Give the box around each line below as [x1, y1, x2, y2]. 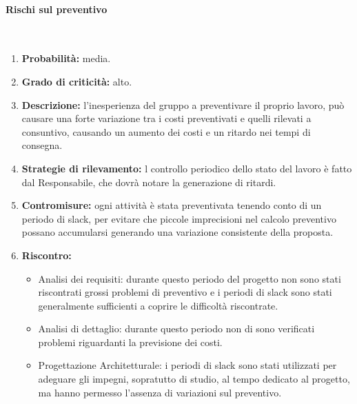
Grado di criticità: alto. [21, 74, 132, 88]
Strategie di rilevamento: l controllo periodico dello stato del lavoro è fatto [21, 161, 352, 175]
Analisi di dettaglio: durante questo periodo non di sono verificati [38, 321, 315, 336]
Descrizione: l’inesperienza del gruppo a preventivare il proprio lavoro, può [21, 97, 345, 112]
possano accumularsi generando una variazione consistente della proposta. [21, 225, 334, 239]
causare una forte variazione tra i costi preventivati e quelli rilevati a [21, 111, 312, 125]
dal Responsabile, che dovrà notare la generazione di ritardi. [21, 174, 276, 189]
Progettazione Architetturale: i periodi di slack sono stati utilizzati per [38, 358, 337, 372]
